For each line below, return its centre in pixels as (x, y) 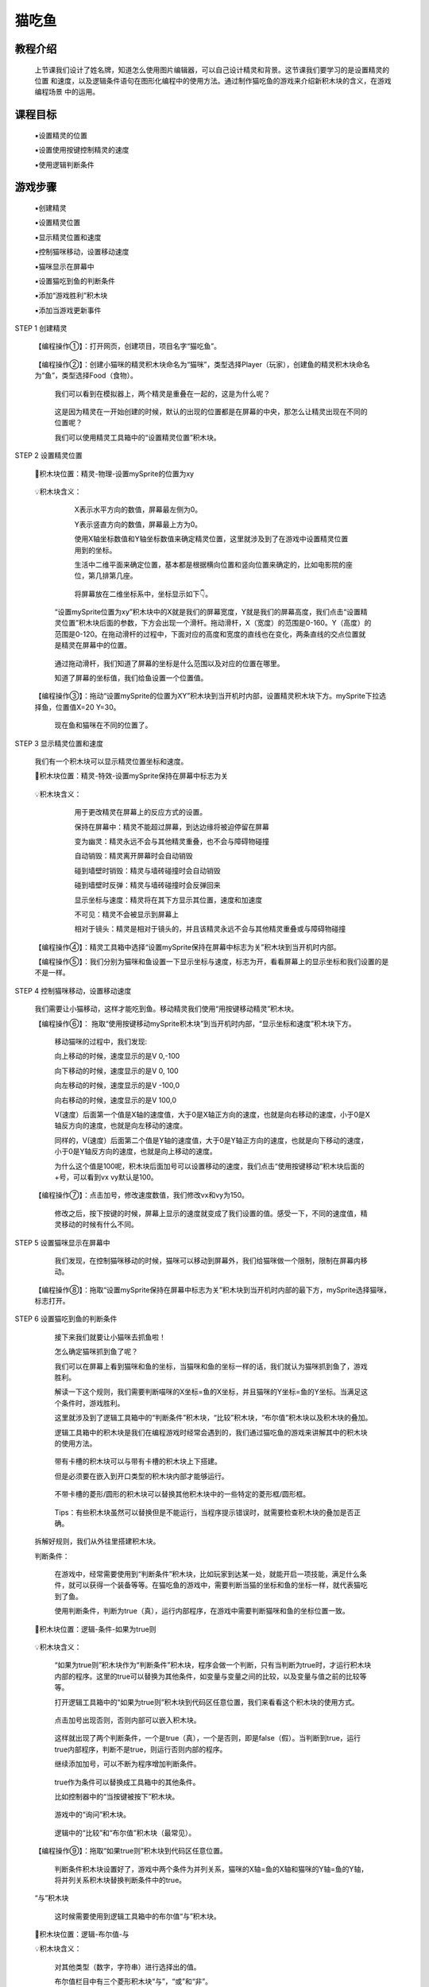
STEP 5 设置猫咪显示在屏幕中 (62, 1242)
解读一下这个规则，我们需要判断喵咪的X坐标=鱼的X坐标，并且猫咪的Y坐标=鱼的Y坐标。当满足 (208, 1392)
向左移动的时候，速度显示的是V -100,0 (117, 1086)
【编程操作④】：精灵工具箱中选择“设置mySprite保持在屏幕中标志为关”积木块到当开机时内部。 (187, 947)
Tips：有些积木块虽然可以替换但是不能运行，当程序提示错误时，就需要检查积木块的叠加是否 (204, 1512)
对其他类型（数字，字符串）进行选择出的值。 (128, 1966)
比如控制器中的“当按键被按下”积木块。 (117, 1796)
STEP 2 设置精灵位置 (48, 455)
